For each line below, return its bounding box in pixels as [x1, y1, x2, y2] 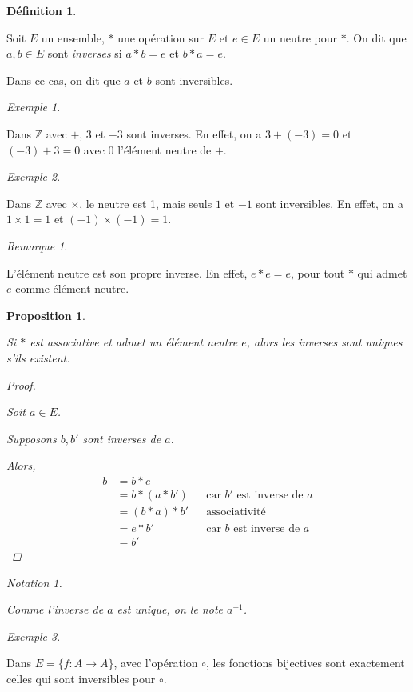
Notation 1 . [6, 574, 62, 590]
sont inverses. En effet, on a [126, 125, 262, 142]
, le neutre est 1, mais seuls [79, 194, 212, 211]
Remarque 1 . [6, 237, 68, 254]
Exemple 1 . [6, 98, 61, 115]
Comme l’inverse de [6, 601, 104, 618]
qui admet [357, 264, 407, 281]
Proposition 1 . [6, 306, 85, 323]
